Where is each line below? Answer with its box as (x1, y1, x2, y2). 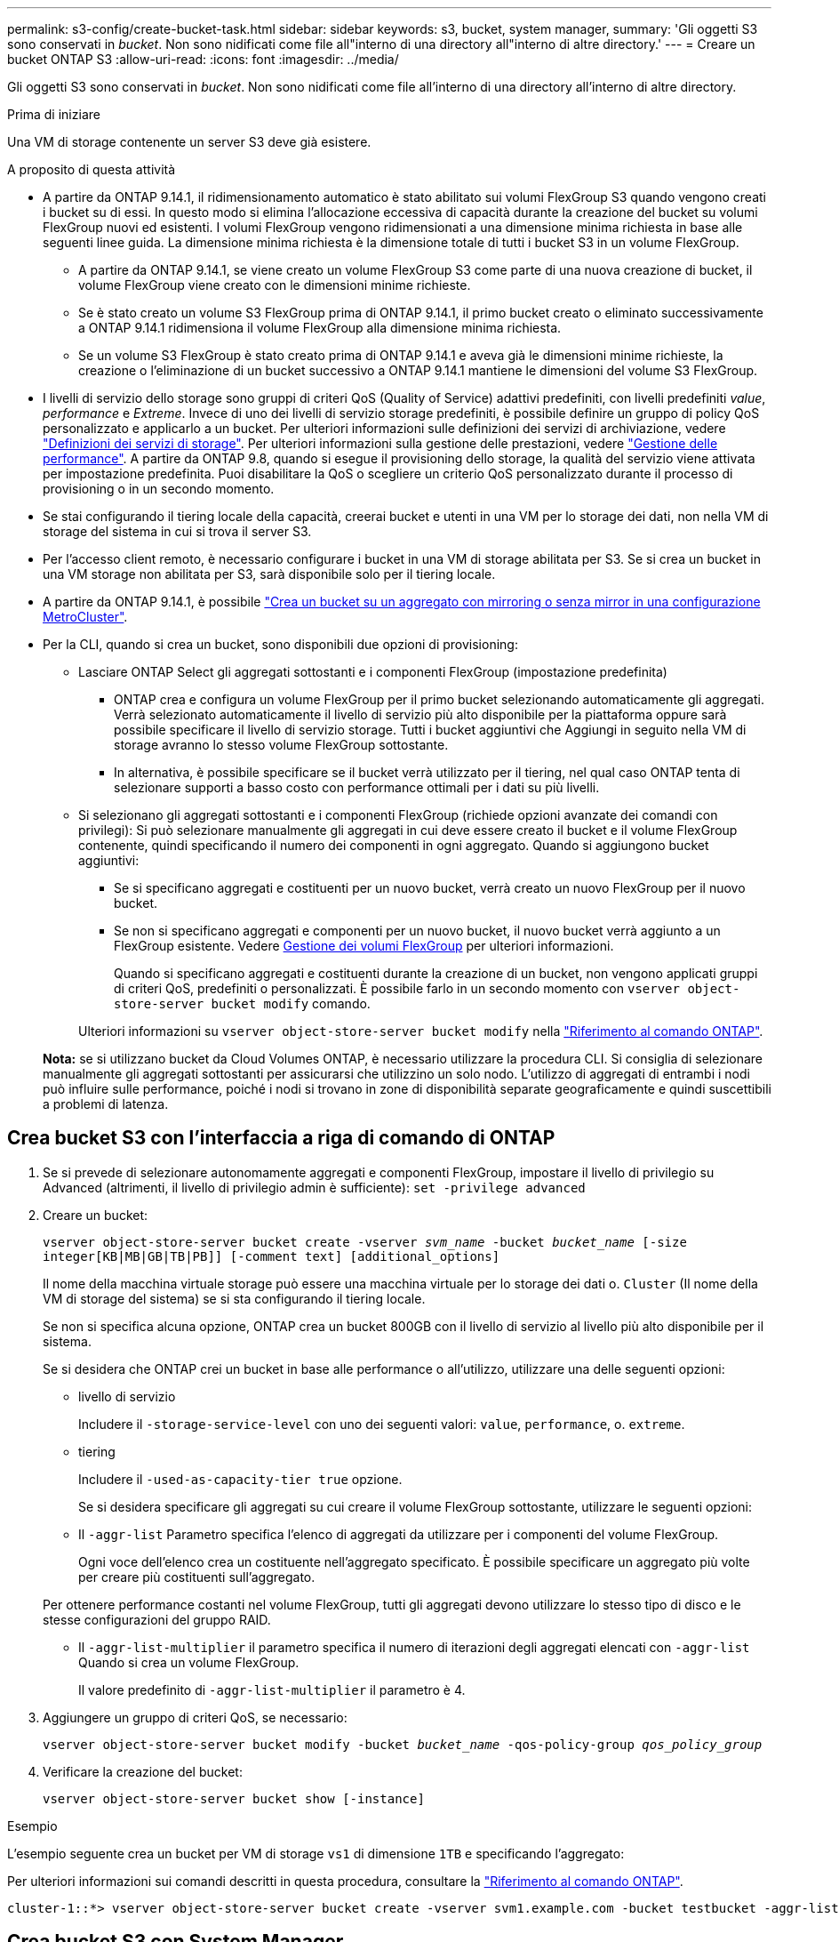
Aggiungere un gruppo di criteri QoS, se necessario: (43, 1709, 348, 1725)
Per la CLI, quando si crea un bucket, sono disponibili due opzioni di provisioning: (43, 637, 518, 652)
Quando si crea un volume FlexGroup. (78, 1654, 300, 1670)
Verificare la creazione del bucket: (43, 1763, 243, 1779)
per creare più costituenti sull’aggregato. (78, 1569, 316, 1585)
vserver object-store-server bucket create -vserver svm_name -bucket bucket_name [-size (43, 1234, 687, 1249)
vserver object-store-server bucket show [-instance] (43, 1791, 425, 1806)
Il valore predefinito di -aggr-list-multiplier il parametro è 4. (78, 1681, 466, 1697)
